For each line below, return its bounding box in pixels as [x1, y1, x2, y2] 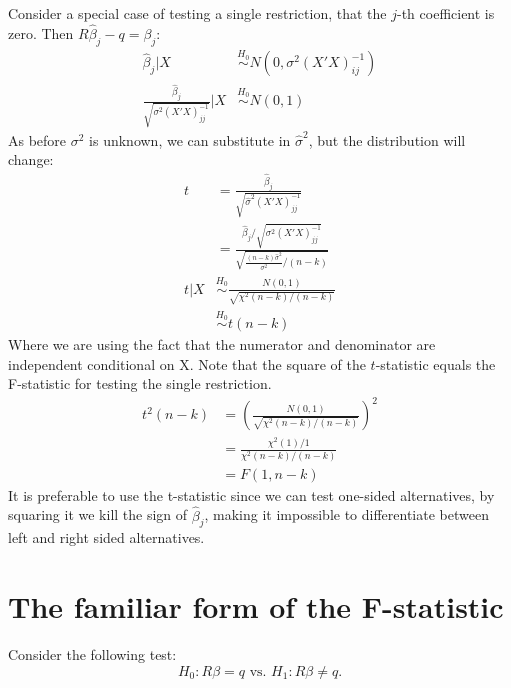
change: [8, 149, 54, 170]
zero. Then [8, 22, 74, 43]
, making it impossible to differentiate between [204, 504, 489, 525]
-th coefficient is [397, 3, 495, 23]
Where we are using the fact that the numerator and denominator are [8, 334, 436, 355]
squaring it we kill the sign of [8, 504, 188, 525]
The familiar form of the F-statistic [8, 586, 504, 627]
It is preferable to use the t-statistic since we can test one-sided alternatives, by [8, 484, 495, 505]
